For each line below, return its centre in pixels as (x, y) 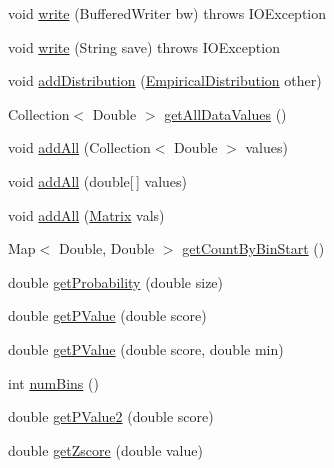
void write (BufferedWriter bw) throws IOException (167, 13)
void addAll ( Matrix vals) (86, 214)
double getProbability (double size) (116, 281)
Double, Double (106, 248)
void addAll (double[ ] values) (98, 180)
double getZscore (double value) (105, 449)
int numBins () (53, 382)
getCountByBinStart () (253, 248)
